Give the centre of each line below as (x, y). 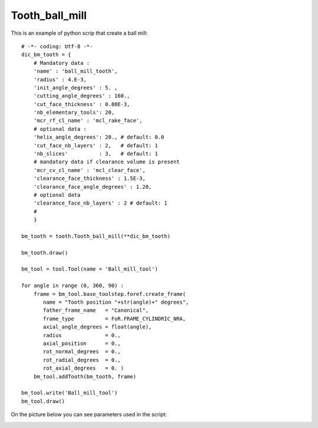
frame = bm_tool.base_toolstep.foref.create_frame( (110, 294)
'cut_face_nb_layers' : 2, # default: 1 (96, 145)
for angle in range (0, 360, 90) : (73, 286)
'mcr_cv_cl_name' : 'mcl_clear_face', (90, 170)
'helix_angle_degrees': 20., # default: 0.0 (99, 137)
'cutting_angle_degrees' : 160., (82, 96)
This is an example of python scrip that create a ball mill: (79, 33)
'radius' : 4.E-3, (60, 79)
